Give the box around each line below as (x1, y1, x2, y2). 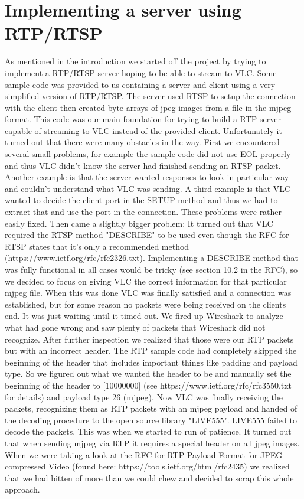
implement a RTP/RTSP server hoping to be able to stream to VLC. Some (5, 66, 277, 79)
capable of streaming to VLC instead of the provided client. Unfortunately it (5, 124, 282, 136)
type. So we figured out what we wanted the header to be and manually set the (5, 367, 292, 380)
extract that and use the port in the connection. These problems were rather (5, 206, 282, 218)
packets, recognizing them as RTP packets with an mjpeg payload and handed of (5, 402, 298, 415)
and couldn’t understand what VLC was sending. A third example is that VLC (5, 182, 291, 194)
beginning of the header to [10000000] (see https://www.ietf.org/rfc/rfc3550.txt (5, 379, 292, 391)
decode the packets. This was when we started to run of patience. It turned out (5, 425, 292, 438)
